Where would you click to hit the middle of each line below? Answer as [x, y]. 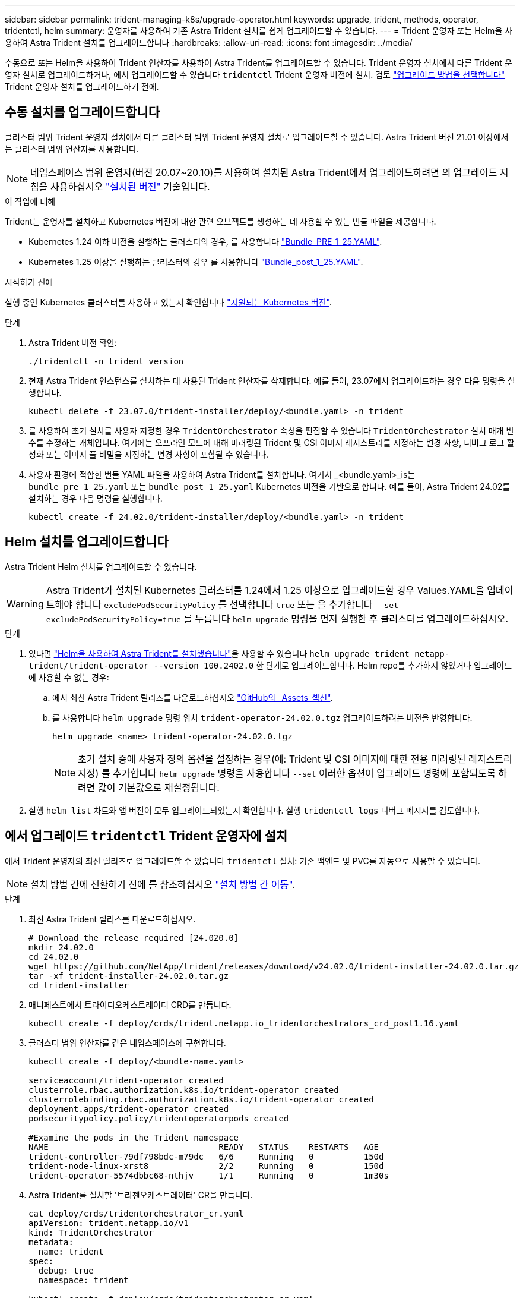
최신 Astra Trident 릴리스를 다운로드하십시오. [112, 919]
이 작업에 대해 [30, 201]
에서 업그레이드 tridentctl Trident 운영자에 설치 [146, 836]
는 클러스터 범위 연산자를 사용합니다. [72, 149]
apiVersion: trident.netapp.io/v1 [109, 1223]
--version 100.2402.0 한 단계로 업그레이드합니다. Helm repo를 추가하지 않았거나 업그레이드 [333, 665]
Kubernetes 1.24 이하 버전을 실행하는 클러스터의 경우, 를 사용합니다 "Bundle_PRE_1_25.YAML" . [205, 241]
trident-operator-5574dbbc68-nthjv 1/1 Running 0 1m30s [209, 1175]
